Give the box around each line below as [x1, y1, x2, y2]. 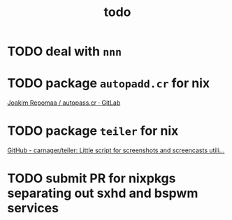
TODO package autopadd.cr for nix [7, 75, 210, 91]
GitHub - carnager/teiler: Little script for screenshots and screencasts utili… [7, 146, 225, 154]
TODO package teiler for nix [7, 123, 179, 139]
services [7, 200, 59, 217]
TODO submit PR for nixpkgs [7, 170, 176, 186]
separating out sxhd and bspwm [7, 186, 198, 201]
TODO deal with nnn [7, 43, 122, 59]
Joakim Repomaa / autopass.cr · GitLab [7, 98, 121, 107]
